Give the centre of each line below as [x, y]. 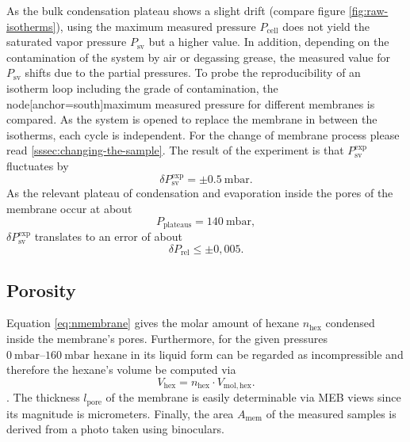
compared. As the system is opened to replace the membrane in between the [192, 119]
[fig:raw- [368, 10]
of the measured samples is [331, 413]
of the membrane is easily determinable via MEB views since [253, 397]
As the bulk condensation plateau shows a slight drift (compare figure [176, 10]
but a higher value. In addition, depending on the [269, 42]
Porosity [41, 290]
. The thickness [43, 397]
